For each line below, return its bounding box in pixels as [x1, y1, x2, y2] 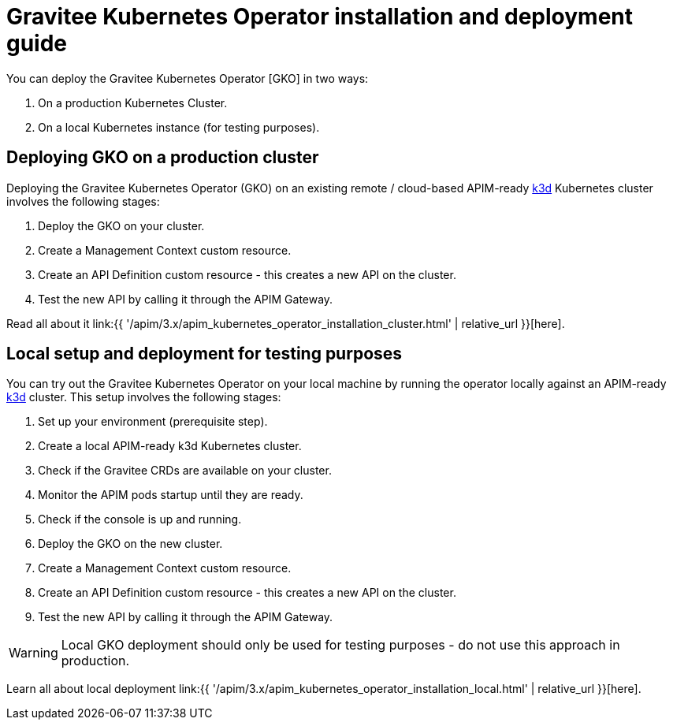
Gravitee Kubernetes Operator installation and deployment [6, 3, 634, 30]
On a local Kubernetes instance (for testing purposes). [38, 120, 320, 134]
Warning [9, 645, 58, 661]
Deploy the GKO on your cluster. [38, 218, 205, 233]
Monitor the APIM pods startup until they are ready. [38, 488, 303, 502]
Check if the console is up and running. [38, 512, 242, 527]
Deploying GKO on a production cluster [6, 147, 319, 168]
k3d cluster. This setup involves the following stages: [6, 390, 281, 404]
